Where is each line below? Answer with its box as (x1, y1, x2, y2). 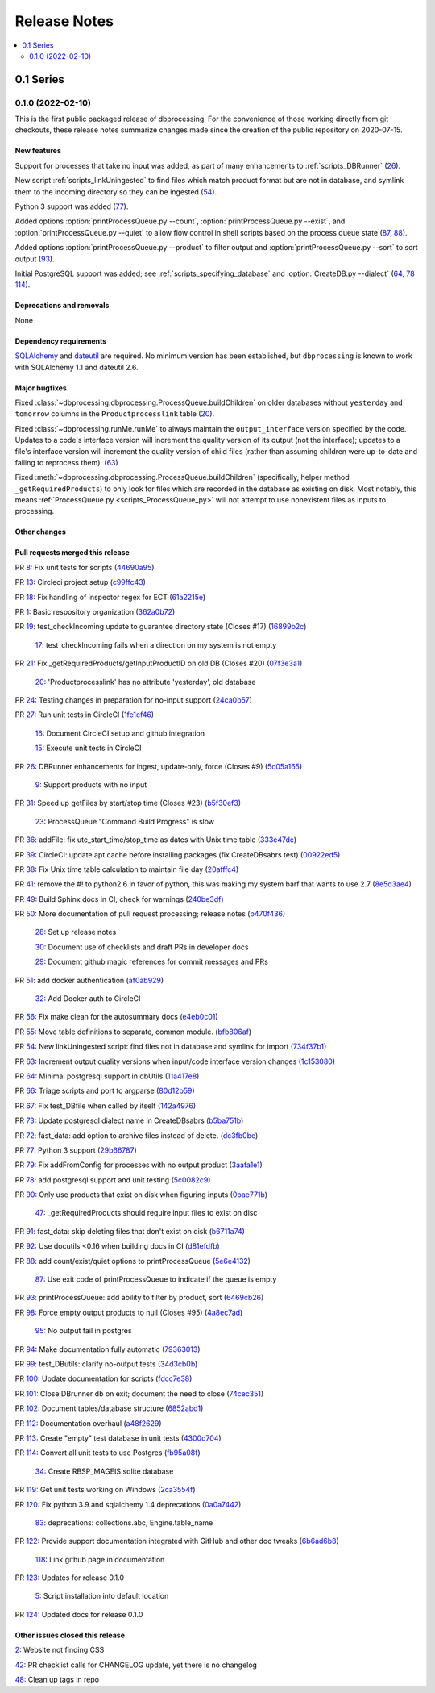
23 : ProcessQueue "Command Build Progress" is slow (35, 816, 215, 826)
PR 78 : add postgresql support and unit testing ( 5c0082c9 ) (14, 1174, 211, 1185)
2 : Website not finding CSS (14, 1645, 105, 1655)
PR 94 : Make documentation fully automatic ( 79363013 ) (14, 1344, 201, 1354)
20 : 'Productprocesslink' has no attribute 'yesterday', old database (35, 677, 256, 686)
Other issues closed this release (14, 1630, 125, 1640)
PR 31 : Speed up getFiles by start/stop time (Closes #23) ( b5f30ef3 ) (14, 799, 242, 808)
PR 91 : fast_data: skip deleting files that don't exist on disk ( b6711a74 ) (14, 1226, 246, 1236)
